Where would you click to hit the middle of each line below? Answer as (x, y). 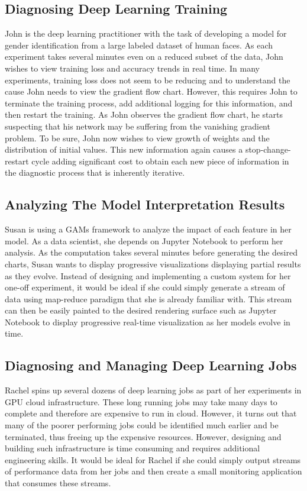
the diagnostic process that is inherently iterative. (95, 172)
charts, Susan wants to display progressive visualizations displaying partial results (153, 264)
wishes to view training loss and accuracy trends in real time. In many (133, 68)
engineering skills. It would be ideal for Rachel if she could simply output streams (153, 459)
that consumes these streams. (58, 483)
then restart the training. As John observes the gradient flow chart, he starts (144, 114)
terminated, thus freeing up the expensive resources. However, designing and (143, 436)
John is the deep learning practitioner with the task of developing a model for (146, 33)
